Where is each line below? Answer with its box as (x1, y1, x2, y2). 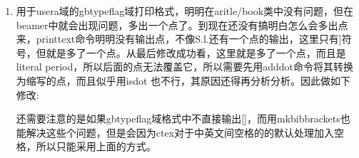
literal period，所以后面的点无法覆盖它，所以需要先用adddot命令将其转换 (16, 59, 354, 74)
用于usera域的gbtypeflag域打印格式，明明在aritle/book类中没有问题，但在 (16, 4, 354, 18)
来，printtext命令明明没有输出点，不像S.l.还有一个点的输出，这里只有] (16, 31, 342, 46)
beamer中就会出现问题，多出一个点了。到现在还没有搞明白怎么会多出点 (16, 17, 348, 32)
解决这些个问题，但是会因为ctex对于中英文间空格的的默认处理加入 (26, 125, 335, 139)
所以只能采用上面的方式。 (36, 139, 156, 154)
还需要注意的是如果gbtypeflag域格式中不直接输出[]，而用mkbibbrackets (16, 111, 340, 126)
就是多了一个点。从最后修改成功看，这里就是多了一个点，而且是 (46, 45, 346, 60)
